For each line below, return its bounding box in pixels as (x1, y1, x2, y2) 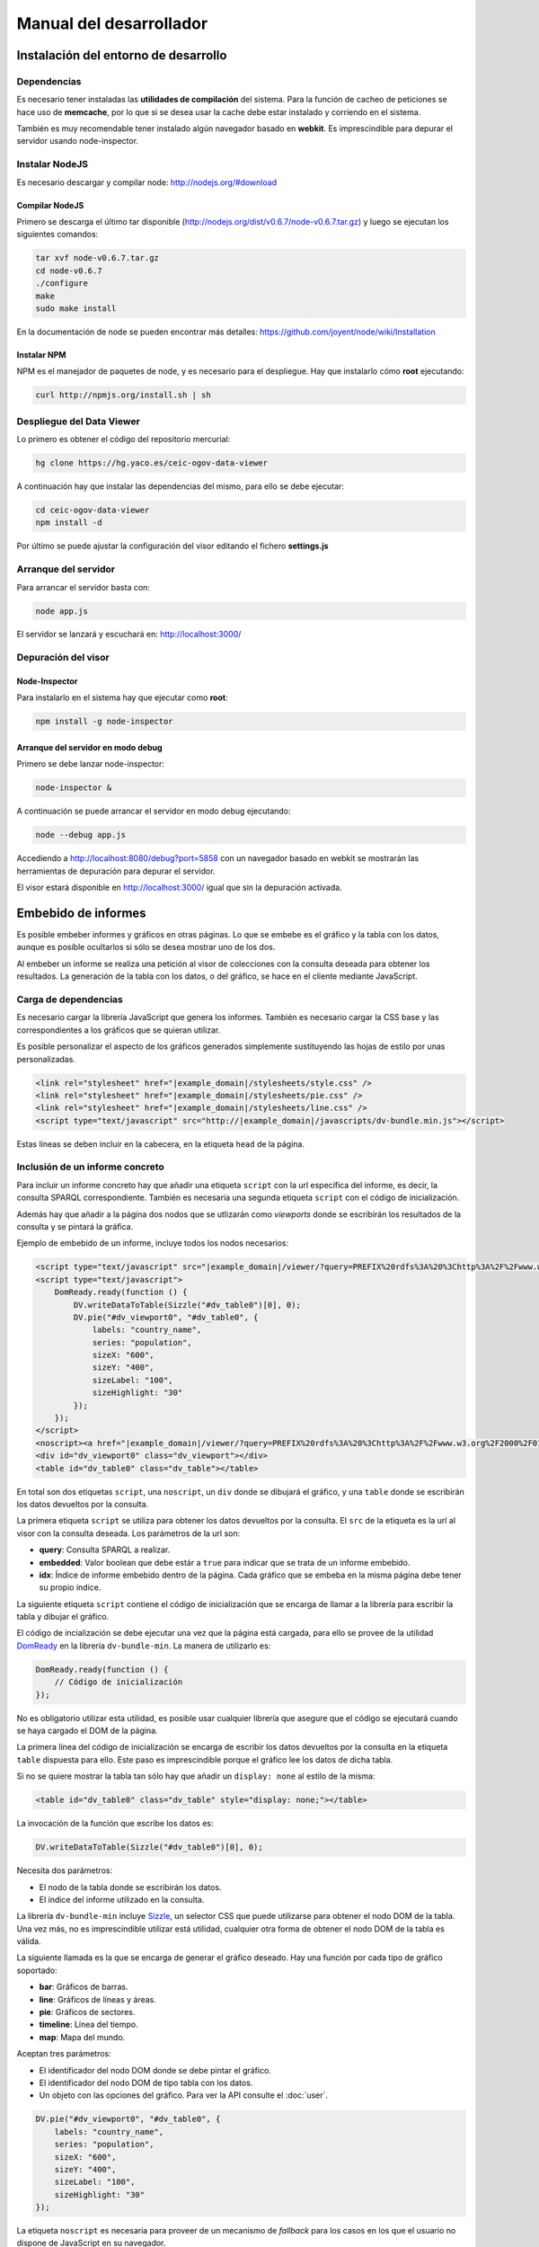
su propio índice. (39, 1582, 102, 1593)
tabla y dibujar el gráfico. (16, 1612, 110, 1622)
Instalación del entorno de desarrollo (16, 48, 227, 63)
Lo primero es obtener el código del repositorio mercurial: (16, 434, 231, 445)
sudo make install (35, 303, 117, 314)
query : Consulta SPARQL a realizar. (39, 1544, 171, 1555)
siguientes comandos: (16, 229, 99, 240)
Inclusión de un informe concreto (16, 1160, 165, 1173)
